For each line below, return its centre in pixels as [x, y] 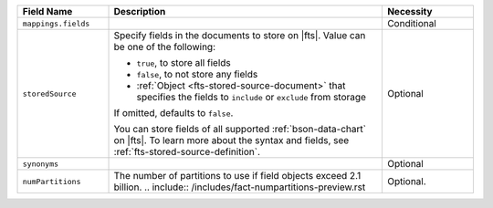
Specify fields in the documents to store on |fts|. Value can [240, 35]
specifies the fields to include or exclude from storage [252, 97]
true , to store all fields [184, 62]
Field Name [47, 11]
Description [140, 11]
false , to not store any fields [197, 74]
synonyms [41, 164]
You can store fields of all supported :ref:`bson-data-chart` [240, 129]
